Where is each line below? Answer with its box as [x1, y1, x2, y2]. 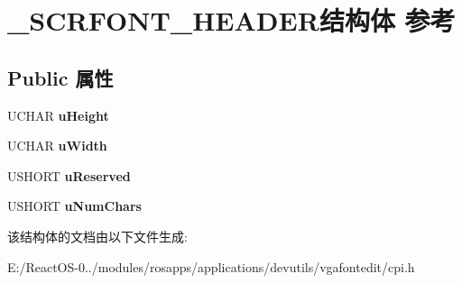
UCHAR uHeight [7, 105, 109, 124]
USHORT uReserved [7, 166, 131, 185]
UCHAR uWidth [7, 136, 107, 155]
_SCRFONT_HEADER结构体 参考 [7, 2, 456, 39]
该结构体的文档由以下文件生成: [7, 226, 188, 245]
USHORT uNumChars [7, 196, 142, 215]
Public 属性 [7, 63, 114, 91]
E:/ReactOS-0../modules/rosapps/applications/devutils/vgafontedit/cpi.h [7, 257, 415, 276]
